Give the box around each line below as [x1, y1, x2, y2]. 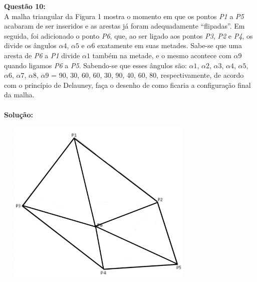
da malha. [4, 89, 35, 100]
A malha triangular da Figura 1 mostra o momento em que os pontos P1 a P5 [4, 11, 244, 21]
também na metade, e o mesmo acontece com [92, 50, 231, 60]
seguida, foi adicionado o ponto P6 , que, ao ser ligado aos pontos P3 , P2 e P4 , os [4, 30, 253, 41]
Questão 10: [4, 1, 46, 11]
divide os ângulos [4, 40, 57, 51]
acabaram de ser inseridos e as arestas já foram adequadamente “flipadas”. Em [4, 21, 245, 31]
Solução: [4, 109, 33, 119]
